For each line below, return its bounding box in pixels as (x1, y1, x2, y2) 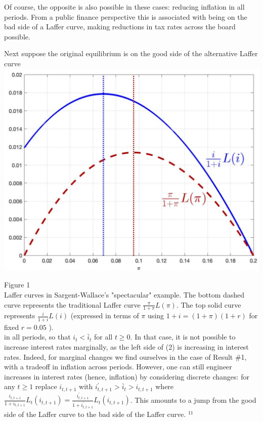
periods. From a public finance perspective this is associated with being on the (4, 11, 247, 22)
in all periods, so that (4, 331, 71, 342)
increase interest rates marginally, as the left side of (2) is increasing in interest (4, 341, 249, 352)
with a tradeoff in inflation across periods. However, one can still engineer (4, 361, 232, 372)
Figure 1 (4, 279, 30, 290)
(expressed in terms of (70, 310, 139, 321)
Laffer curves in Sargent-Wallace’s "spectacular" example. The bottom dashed (4, 289, 245, 300)
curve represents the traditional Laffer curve (4, 299, 141, 310)
